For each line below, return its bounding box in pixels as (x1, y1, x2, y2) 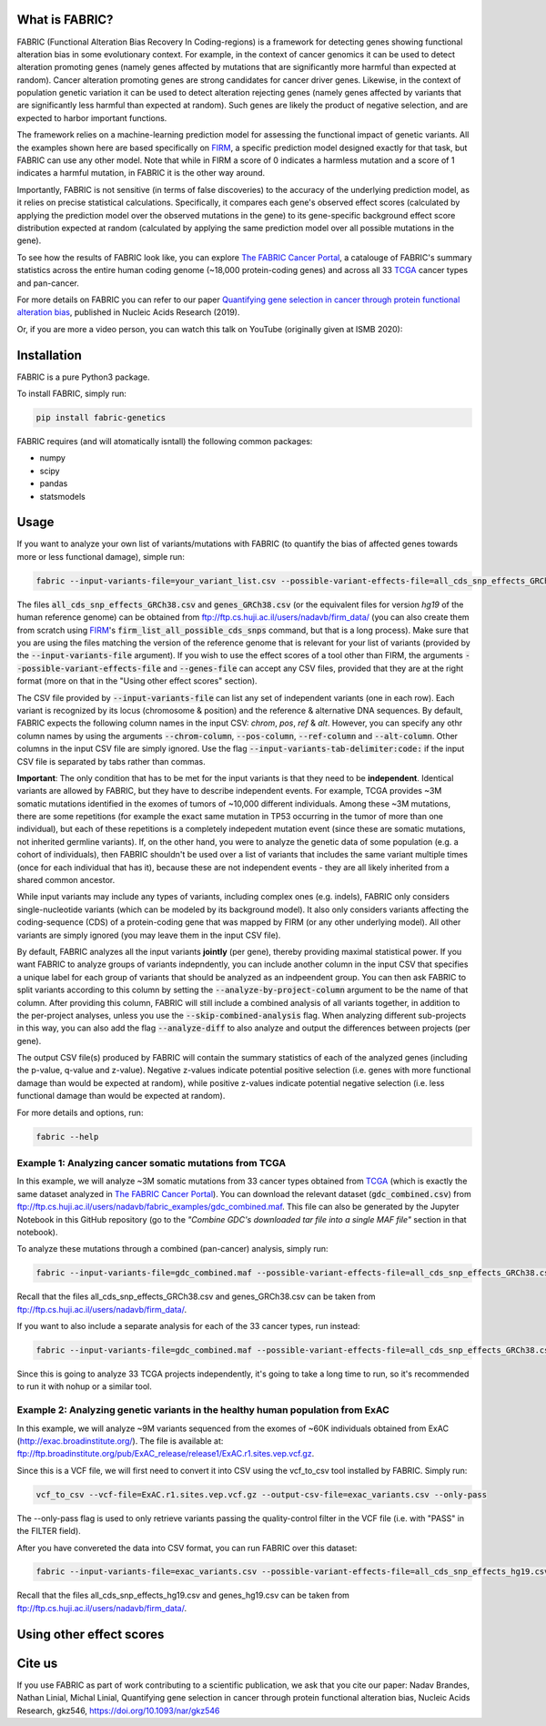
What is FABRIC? (16, 12, 114, 27)
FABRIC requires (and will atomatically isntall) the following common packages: (16, 435, 313, 446)
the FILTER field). (16, 1526, 81, 1537)
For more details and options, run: (16, 1107, 144, 1118)
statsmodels (39, 491, 86, 502)
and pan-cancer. (16, 278, 79, 289)
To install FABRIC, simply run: (16, 388, 127, 400)
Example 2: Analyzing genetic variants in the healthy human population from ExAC (16, 1404, 390, 1416)
